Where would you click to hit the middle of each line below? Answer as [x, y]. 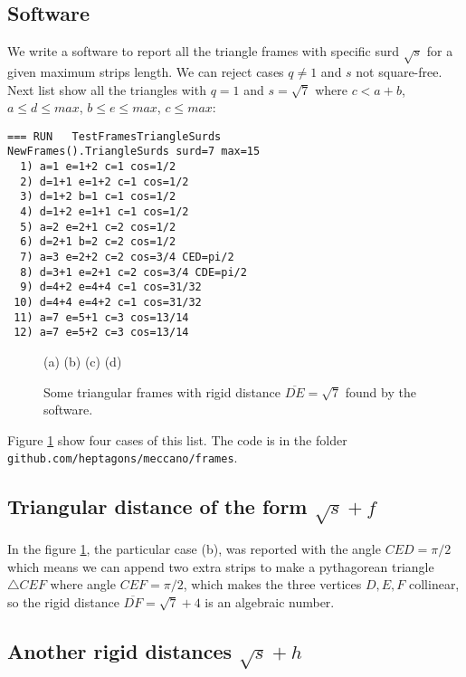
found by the [380, 391]
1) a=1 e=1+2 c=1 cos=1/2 [98, 167]
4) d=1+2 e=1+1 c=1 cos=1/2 [105, 212]
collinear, [434, 584]
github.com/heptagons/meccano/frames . [123, 458]
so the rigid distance [63, 601]
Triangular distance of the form [157, 506]
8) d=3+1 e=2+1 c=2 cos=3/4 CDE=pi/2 [133, 272]
